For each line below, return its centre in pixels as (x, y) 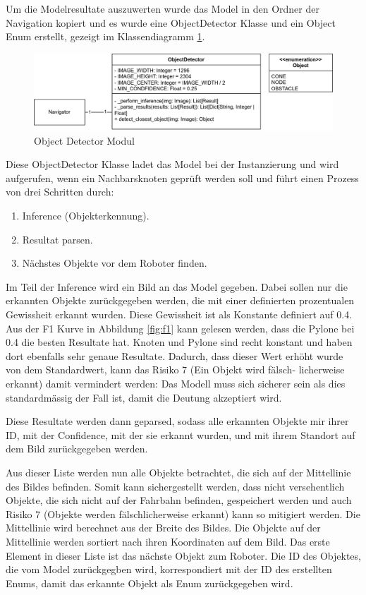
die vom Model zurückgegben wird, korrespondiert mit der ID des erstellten (169, 569)
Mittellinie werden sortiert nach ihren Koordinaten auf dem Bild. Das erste (168, 541)
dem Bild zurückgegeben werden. (77, 449)
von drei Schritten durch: (60, 192)
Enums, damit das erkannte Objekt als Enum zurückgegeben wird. (150, 583)
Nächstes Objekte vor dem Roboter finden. (115, 263)
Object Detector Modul (84, 140)
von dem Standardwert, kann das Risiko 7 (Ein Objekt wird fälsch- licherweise (175, 369)
